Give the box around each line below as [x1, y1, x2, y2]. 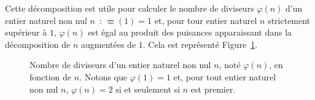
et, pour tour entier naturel [154, 13, 257, 26]
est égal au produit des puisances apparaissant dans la [88, 26, 292, 39]
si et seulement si [115, 82, 181, 95]
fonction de [29, 70, 72, 83]
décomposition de [5, 37, 71, 50]
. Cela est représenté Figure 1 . [142, 37, 258, 50]
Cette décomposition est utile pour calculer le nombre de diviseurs [5, 2, 254, 14]
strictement [268, 13, 311, 26]
